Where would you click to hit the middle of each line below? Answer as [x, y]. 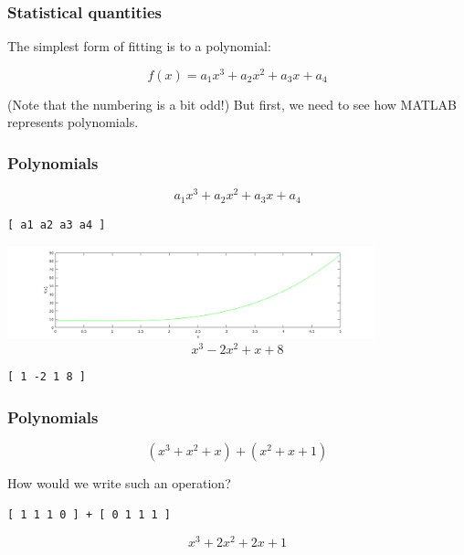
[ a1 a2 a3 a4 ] [57, 224]
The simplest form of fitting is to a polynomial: [139, 46]
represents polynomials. [73, 122]
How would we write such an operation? [119, 483]
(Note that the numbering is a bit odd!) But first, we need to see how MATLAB [232, 104]
